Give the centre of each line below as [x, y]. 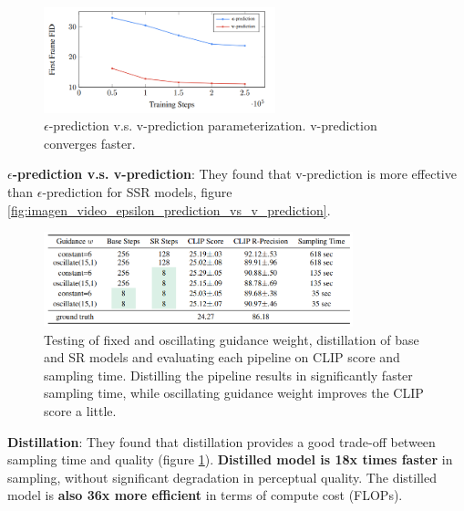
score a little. [80, 411]
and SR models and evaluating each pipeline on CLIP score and [222, 357]
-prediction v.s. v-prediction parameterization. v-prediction [213, 125]
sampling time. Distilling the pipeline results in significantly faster [228, 375]
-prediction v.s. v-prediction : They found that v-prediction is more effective [234, 174]
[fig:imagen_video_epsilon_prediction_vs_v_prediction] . [169, 209]
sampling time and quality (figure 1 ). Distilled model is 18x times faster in [230, 459]
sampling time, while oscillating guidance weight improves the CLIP [234, 393]
